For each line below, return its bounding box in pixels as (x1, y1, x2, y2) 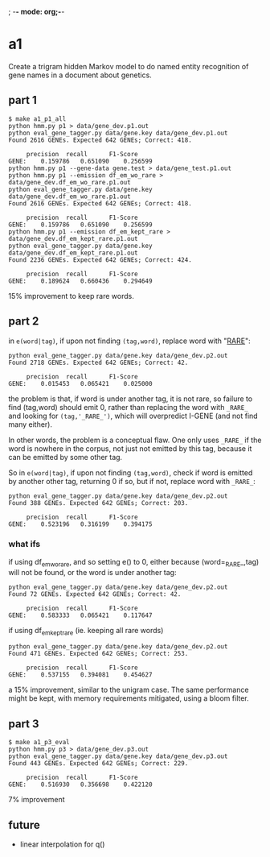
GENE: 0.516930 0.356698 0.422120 (8, 780, 153, 789)
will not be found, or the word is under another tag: (8, 567, 177, 577)
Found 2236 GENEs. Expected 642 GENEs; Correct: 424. (8, 255, 193, 264)
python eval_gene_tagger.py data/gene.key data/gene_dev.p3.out (8, 752, 228, 760)
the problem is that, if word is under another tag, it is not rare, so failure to (8, 394, 253, 404)
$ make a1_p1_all (8, 114, 67, 123)
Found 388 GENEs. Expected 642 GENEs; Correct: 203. (8, 499, 189, 507)
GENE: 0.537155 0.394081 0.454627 (8, 671, 153, 679)
